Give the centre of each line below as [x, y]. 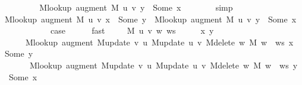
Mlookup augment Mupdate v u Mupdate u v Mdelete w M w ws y [163, 65]
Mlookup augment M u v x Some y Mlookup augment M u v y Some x [150, 19]
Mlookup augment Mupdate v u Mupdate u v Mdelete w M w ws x [159, 42]
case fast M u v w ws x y [132, 30]
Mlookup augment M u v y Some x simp [136, 7]
